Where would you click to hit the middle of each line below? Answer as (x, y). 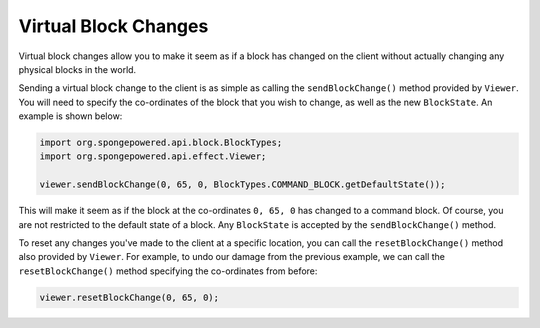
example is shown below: (70, 116)
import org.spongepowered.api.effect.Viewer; (153, 156)
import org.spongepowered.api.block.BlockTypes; (161, 143)
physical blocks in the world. (77, 69)
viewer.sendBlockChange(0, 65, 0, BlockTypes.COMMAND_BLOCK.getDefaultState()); (242, 184)
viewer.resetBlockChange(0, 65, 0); (129, 297)
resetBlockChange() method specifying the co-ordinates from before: (168, 271)
